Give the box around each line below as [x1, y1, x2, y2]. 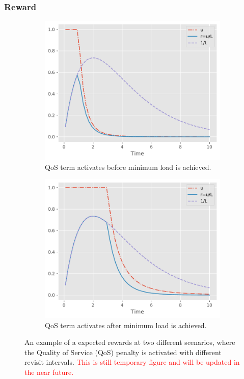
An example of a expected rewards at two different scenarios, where [24, 337, 235, 347]
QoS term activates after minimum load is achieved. [45, 319, 207, 330]
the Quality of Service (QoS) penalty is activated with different [24, 346, 222, 357]
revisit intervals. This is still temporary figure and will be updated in [24, 357, 240, 367]
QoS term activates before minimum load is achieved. [45, 161, 211, 172]
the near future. [24, 367, 74, 377]
